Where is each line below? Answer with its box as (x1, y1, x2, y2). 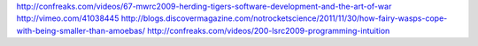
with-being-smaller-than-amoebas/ (16, 25, 146, 36)
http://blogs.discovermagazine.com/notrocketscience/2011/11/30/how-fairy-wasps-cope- (120, 13, 448, 23)
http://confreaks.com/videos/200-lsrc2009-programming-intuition (147, 25, 390, 36)
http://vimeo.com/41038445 (16, 13, 119, 23)
